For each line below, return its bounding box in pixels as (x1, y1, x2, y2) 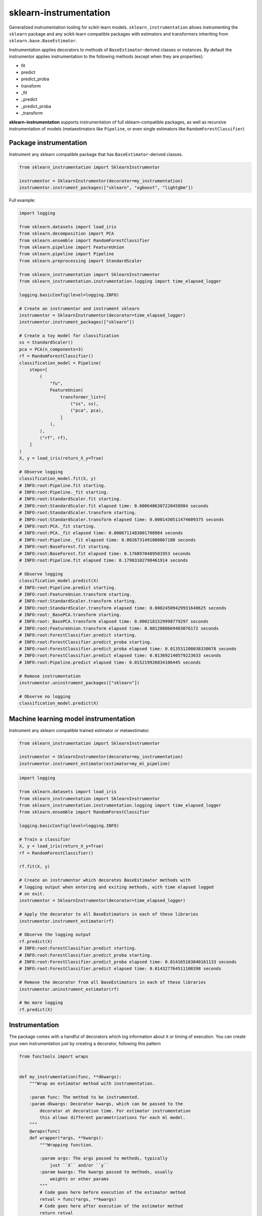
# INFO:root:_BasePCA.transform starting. (19, 612, 122, 618)
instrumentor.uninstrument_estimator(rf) (19, 986, 119, 992)
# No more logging (19, 1000, 63, 1005)
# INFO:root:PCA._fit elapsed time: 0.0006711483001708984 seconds (19, 530, 183, 536)
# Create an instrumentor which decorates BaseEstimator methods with (19, 877, 191, 883)
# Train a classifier (19, 837, 71, 842)
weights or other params (49, 1176, 109, 1181)
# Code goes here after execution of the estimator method (39, 1203, 183, 1209)
